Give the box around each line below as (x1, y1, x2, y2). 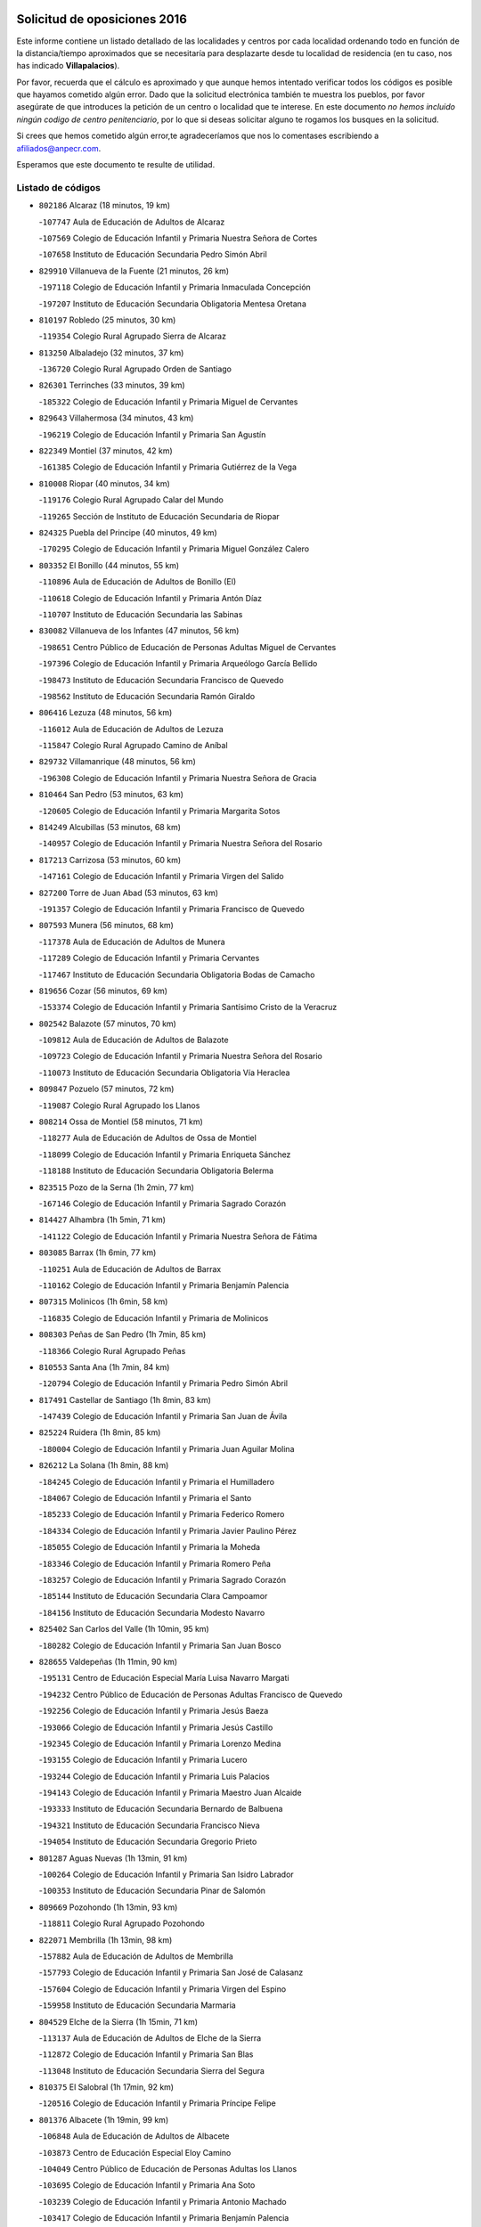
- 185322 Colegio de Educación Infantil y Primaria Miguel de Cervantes (38, 396, 298, 407)
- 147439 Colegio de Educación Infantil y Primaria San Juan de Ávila (38, 1411, 288, 1422)
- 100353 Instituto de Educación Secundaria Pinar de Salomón (38, 1885, 266, 1897)
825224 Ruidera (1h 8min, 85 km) (38, 1427, 161, 1438)
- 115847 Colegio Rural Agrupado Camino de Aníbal (38, 740, 228, 751)
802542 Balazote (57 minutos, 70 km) (38, 1018, 177, 1029)
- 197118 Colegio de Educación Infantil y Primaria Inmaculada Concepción (38, 281, 311, 293)
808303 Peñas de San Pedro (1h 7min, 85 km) (38, 1329, 207, 1340)
